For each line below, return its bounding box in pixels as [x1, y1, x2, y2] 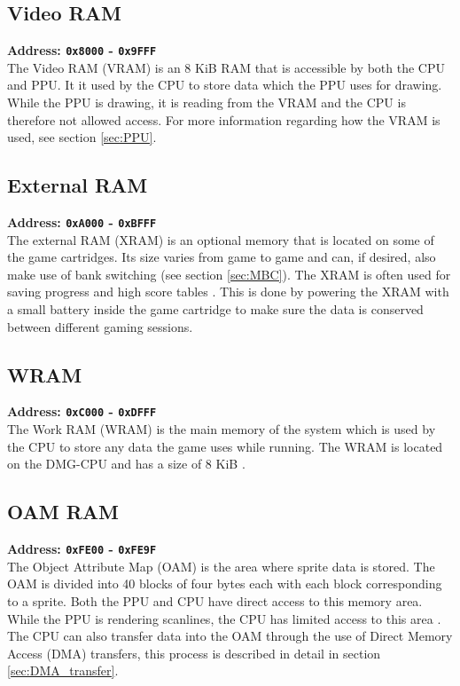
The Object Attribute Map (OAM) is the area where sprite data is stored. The [7, 556, 435, 575]
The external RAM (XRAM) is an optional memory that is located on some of [7, 230, 434, 248]
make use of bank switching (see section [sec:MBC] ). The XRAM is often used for [7, 264, 451, 283]
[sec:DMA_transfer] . [7, 661, 119, 680]
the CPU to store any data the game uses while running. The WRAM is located [7, 437, 443, 455]
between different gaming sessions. [7, 317, 193, 335]
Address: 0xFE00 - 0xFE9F [7, 540, 157, 558]
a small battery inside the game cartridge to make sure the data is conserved [7, 300, 424, 319]
